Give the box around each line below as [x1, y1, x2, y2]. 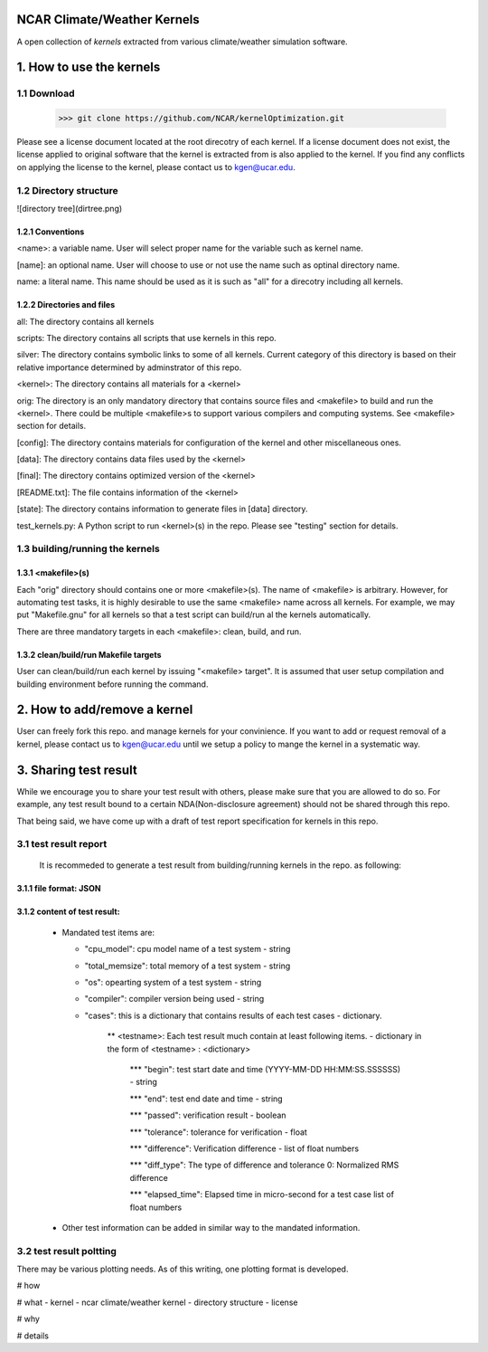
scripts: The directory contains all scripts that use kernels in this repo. [16, 332, 277, 343]
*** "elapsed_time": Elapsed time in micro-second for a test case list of [129, 1189, 395, 1200]
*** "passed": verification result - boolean [129, 1109, 286, 1121]
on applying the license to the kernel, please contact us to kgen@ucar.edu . [16, 161, 296, 172]
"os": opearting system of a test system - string [84, 977, 262, 988]
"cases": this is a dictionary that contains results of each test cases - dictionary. [84, 1010, 383, 1021]
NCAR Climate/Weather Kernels [16, 12, 201, 27]
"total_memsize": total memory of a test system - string [84, 960, 291, 971]
